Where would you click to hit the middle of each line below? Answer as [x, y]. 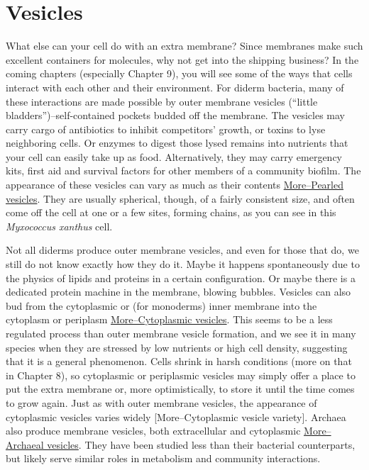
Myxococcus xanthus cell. [59, 226]
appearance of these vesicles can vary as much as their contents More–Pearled [175, 185]
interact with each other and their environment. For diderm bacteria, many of [175, 87]
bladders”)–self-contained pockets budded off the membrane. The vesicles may [175, 115]
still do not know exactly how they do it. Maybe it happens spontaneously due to [183, 264]
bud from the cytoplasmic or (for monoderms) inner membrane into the [161, 305]
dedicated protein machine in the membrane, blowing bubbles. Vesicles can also [178, 292]
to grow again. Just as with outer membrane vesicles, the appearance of [161, 402]
